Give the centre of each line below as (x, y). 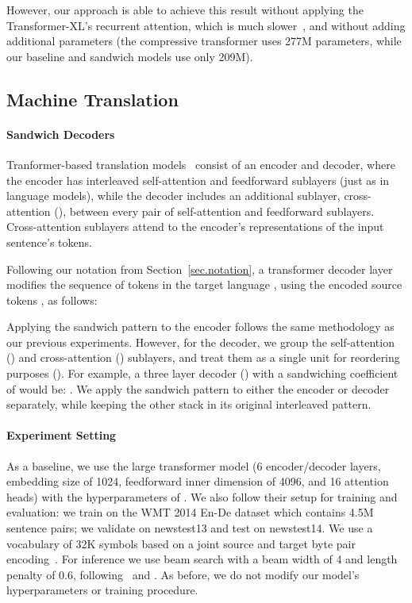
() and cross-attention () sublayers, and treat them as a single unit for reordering (203, 357)
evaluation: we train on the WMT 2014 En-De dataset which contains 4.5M (190, 512)
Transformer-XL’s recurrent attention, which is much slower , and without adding (206, 25)
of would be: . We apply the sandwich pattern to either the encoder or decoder (198, 388)
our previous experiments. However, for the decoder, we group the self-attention (200, 342)
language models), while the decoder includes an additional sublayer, (173, 196)
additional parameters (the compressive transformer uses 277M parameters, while (204, 41)
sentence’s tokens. (49, 242)
